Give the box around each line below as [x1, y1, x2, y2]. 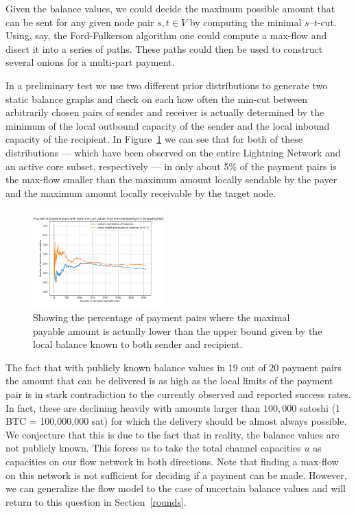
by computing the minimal [189, 14, 302, 29]
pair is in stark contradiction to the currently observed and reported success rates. [5, 386, 351, 401]
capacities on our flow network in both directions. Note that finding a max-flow [5, 454, 339, 468]
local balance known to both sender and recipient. [33, 337, 243, 351]
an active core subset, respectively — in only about [5, 159, 221, 173]
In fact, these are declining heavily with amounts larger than [5, 400, 261, 414]
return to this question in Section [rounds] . [5, 494, 187, 509]
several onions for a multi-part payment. [5, 55, 175, 69]
